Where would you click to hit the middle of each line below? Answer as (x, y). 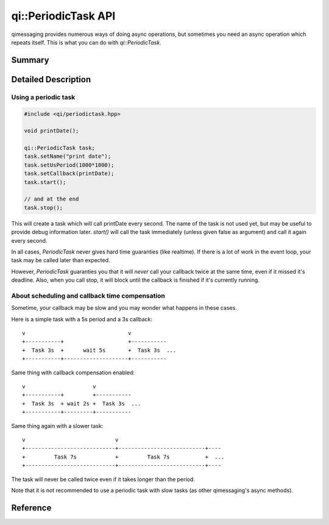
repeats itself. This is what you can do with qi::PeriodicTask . (86, 42)
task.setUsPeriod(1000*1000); (69, 165)
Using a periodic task (43, 97)
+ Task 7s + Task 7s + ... (123, 457)
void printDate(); (51, 131)
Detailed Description (51, 79)
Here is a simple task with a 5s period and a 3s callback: (82, 319)
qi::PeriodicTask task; (60, 148)
